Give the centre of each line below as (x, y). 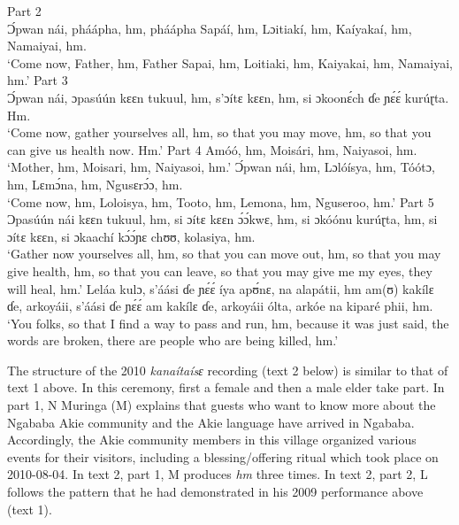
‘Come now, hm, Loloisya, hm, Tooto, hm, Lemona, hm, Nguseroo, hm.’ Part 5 (221, 201)
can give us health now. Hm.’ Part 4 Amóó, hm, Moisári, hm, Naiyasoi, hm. (212, 149)
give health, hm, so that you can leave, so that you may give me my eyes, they (220, 270)
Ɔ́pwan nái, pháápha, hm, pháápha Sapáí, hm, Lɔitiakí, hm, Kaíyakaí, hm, (210, 28)
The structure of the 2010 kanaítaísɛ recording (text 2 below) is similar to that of (228, 370)
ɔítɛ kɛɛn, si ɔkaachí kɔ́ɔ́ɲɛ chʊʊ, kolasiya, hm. (131, 236)
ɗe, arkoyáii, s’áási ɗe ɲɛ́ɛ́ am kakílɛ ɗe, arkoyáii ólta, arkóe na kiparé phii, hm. (220, 306)
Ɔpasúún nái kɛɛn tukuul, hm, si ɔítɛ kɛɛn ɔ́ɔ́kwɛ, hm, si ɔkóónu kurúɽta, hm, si (222, 219)
